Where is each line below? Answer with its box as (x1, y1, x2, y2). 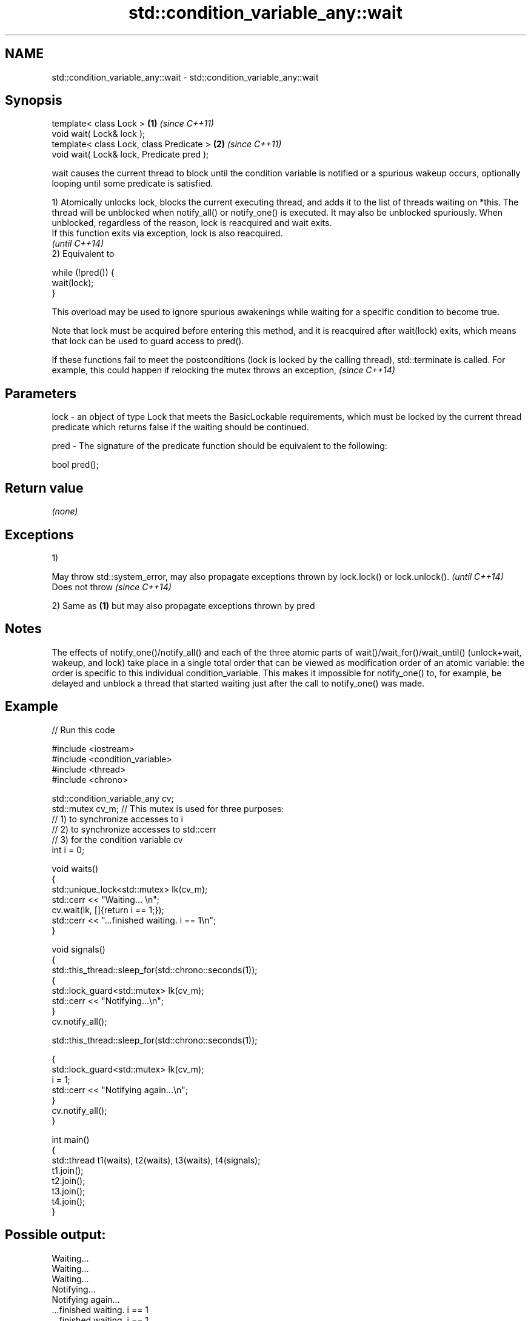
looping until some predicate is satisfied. (52, 178, 213, 189)
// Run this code (52, 724, 115, 735)
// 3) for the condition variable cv (52, 834, 183, 845)
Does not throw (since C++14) (52, 581, 172, 592)
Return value (5, 480, 84, 496)
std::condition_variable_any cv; (52, 793, 174, 804)
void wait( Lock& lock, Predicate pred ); (52, 149, 209, 160)
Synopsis (5, 93, 62, 108)
